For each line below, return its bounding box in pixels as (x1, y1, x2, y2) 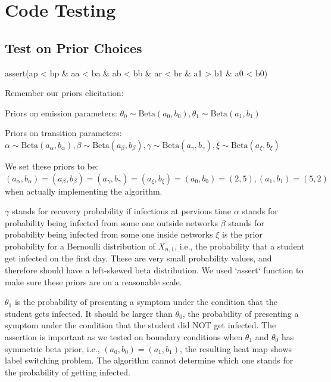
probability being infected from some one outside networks (5, 216, 218, 229)
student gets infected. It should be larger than (5, 307, 173, 319)
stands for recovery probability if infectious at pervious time (11, 205, 231, 217)
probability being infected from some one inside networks (5, 228, 213, 241)
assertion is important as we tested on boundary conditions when (5, 330, 243, 343)
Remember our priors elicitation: (5, 87, 124, 99)
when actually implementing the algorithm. (5, 184, 163, 197)
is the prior (222, 228, 263, 241)
